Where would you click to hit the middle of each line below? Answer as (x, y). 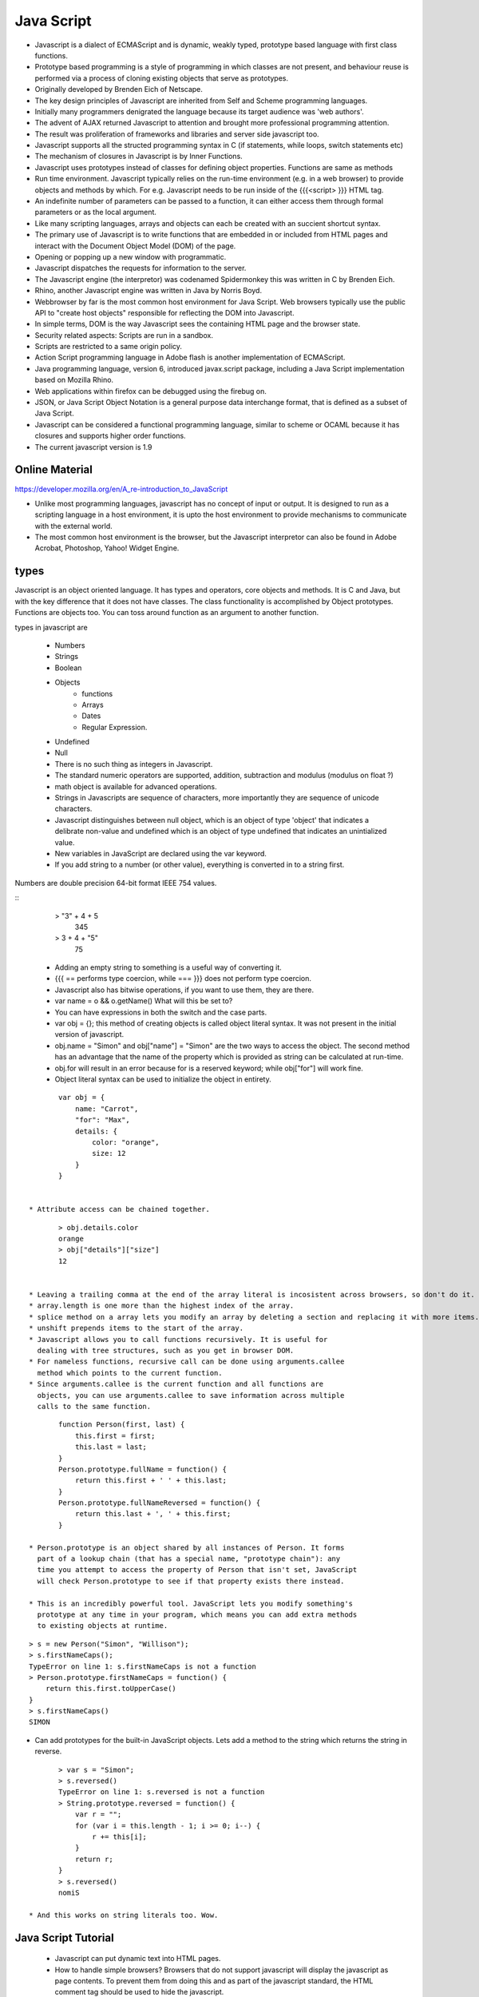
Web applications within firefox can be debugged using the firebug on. (150, 391)
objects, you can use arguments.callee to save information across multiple (191, 1395)
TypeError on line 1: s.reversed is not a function (162, 1792)
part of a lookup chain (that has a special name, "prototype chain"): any (189, 1559)
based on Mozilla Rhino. (74, 380)
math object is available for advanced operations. (136, 786)
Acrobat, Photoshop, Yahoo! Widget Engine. (107, 548)
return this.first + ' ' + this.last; (151, 1481)
